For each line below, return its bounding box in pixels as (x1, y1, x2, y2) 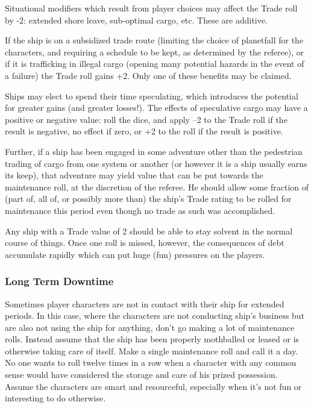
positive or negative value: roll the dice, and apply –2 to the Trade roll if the (5, 113, 287, 125)
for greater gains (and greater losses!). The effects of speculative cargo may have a (5, 101, 308, 114)
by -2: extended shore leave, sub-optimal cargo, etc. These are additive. (5, 13, 268, 26)
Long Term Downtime (5, 274, 114, 289)
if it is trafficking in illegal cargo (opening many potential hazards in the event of (5, 57, 304, 70)
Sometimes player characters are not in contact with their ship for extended (5, 297, 284, 310)
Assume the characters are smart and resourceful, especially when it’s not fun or (5, 380, 302, 392)
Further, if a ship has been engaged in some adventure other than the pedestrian (5, 145, 303, 157)
